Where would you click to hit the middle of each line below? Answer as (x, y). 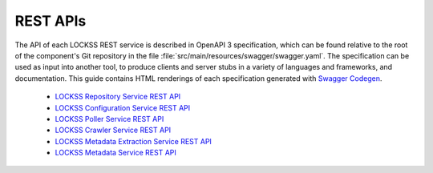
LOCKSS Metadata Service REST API (115, 153)
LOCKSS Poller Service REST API (109, 119)
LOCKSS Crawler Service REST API (113, 130)
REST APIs (51, 21)
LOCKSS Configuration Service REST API (123, 107)
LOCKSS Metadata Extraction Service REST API (134, 141)
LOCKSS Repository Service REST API (118, 97)
